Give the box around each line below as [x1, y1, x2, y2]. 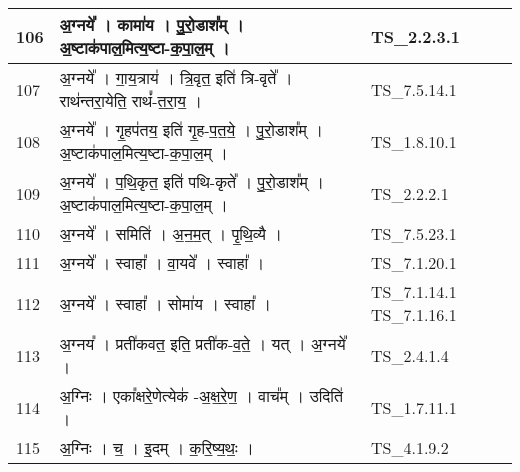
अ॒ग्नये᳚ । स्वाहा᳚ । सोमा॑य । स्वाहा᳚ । [59, 291, 272, 315]
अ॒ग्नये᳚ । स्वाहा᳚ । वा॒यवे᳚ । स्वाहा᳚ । [59, 251, 265, 274]
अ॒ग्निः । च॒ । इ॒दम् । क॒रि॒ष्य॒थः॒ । [59, 436, 254, 459]
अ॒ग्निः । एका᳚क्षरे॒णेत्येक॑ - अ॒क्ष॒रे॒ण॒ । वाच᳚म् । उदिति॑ [59, 384, 344, 407]
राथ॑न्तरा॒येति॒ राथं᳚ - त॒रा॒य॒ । [59, 89, 203, 112]
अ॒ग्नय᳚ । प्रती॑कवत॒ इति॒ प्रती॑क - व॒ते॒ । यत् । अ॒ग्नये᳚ [59, 332, 346, 355]
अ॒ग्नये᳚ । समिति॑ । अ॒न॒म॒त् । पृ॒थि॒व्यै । [59, 222, 283, 245]
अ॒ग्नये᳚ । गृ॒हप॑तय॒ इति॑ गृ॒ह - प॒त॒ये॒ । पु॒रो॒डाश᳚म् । [59, 118, 323, 141]
